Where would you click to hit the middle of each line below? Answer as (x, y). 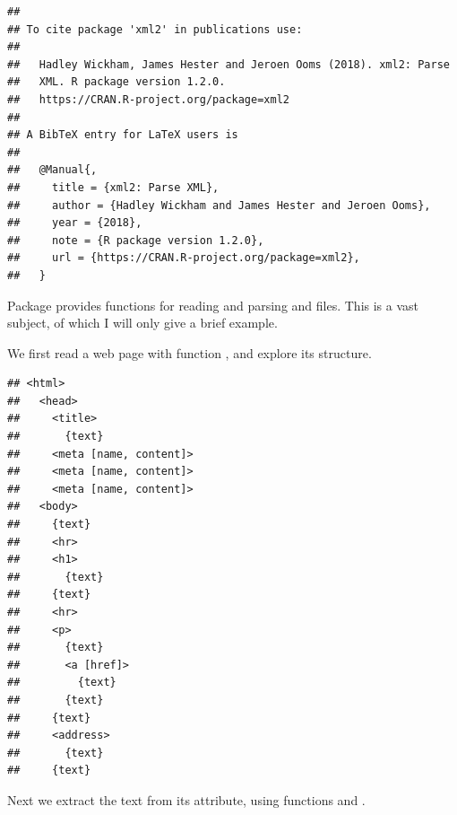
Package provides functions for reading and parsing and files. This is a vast (213, 305)
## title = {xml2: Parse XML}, (113, 187)
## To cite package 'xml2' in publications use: (155, 29)
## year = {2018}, (75, 223)
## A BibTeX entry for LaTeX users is (123, 135)
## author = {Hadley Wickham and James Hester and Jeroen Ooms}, (219, 205)
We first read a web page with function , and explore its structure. (190, 352)
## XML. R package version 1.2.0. (116, 82)
